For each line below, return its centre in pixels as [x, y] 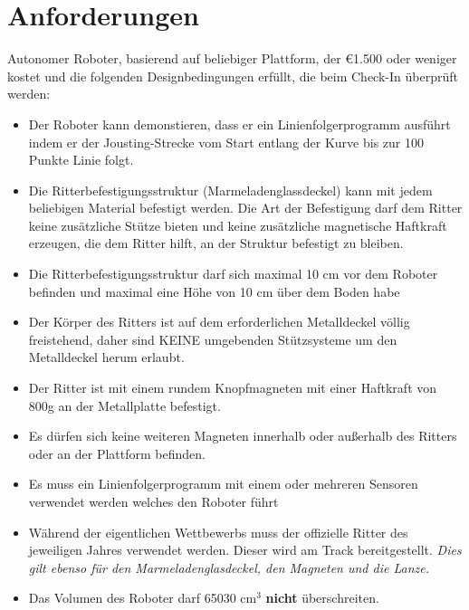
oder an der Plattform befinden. [117, 453]
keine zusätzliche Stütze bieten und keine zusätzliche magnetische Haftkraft [238, 225]
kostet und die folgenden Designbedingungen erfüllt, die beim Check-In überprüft [233, 76]
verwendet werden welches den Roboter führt [153, 501]
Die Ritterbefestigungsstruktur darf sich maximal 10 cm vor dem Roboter [233, 274]
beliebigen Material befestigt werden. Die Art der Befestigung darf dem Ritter [245, 208]
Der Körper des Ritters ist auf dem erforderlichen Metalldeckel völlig [219, 322]
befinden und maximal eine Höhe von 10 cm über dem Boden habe [214, 291]
